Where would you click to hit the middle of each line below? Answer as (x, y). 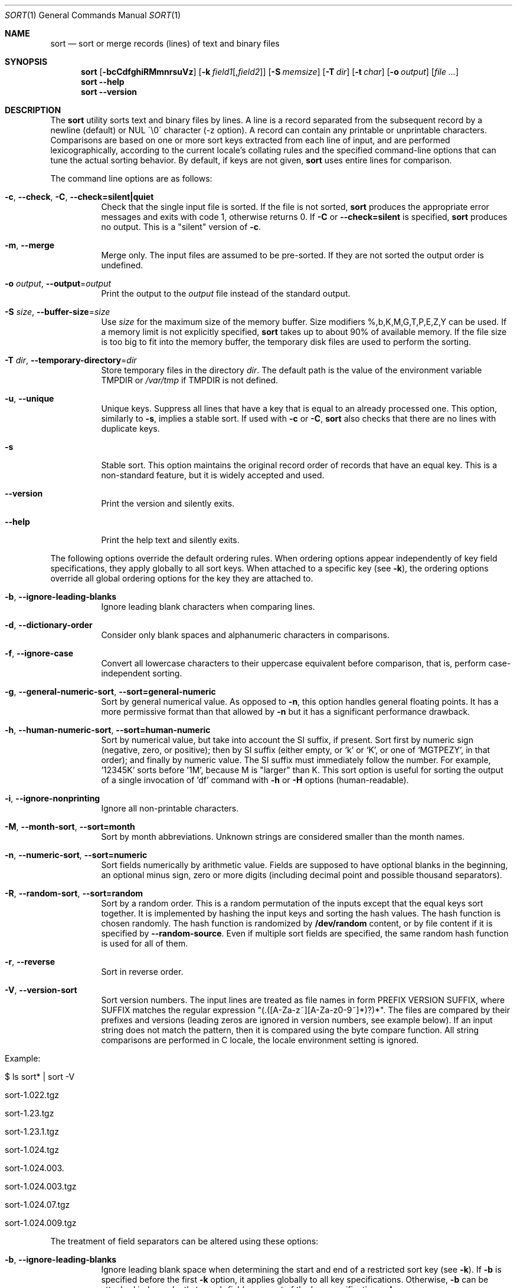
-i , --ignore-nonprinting (53, 798)
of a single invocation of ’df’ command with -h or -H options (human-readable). (255, 780)
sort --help (103, 82)
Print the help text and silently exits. (170, 540)
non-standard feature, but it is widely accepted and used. (213, 475)
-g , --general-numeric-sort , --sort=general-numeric (110, 691)
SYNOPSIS (26, 62)
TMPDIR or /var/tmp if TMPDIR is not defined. (190, 380)
